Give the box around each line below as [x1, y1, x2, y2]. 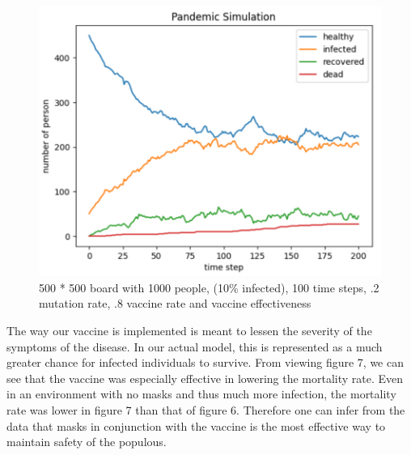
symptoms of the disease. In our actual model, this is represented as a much [6, 338, 383, 355]
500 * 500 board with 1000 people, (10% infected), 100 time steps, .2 [39, 279, 379, 296]
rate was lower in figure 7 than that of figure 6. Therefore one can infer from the [6, 401, 405, 418]
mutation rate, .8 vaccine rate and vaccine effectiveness [39, 295, 311, 312]
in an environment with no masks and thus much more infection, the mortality [6, 385, 396, 402]
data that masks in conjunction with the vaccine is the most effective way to [6, 417, 386, 434]
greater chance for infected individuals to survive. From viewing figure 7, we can [6, 354, 404, 371]
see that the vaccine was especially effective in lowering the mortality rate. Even [6, 369, 404, 386]
